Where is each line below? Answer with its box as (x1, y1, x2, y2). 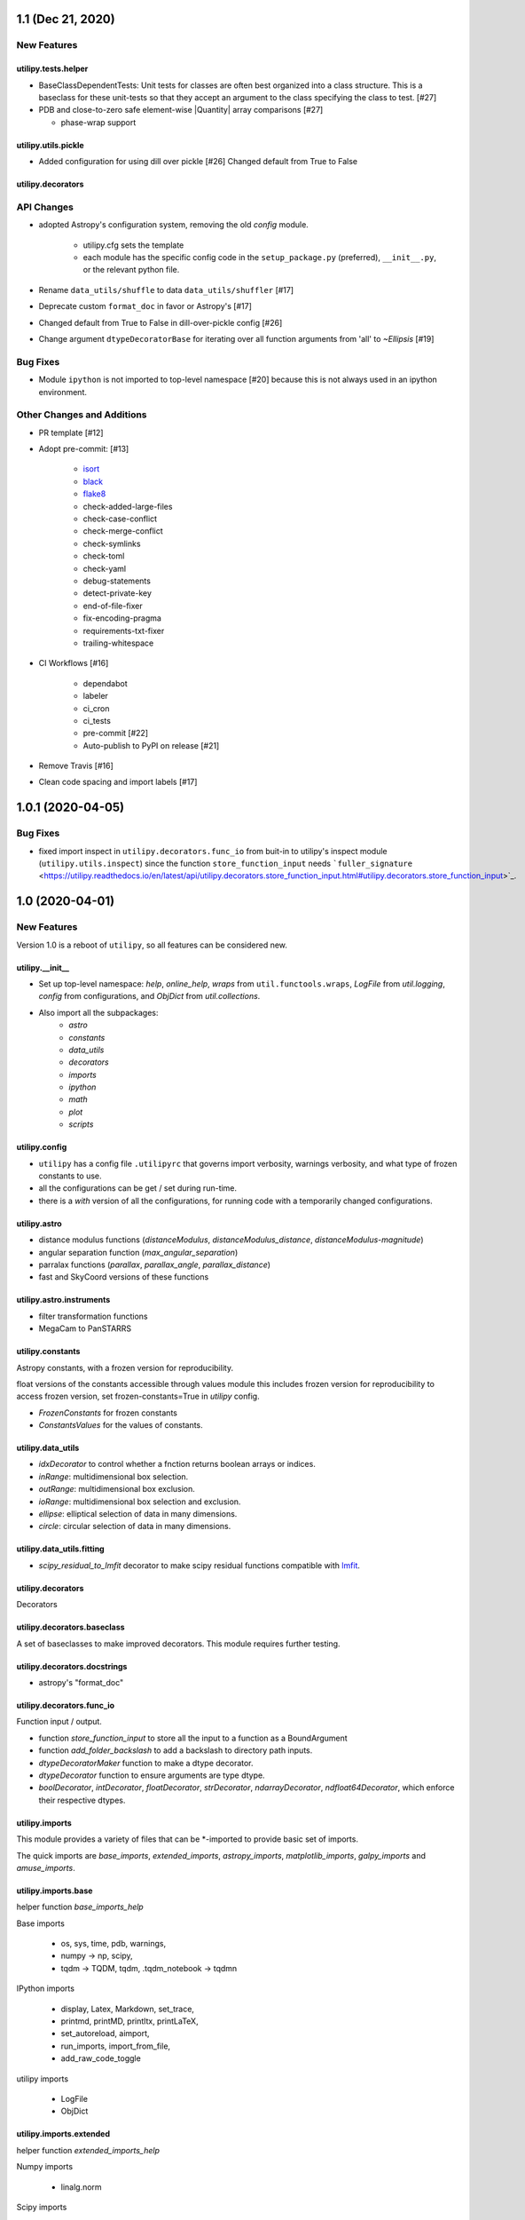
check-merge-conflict (82, 526, 163, 536)
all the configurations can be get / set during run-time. (38, 1183, 238, 1193)
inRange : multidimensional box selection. (38, 1471, 189, 1482)
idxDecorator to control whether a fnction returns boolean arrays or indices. (38, 1459, 317, 1470)
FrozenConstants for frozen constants (38, 1407, 177, 1418)
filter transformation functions (38, 1311, 148, 1321)
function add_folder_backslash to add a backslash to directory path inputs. (38, 1745, 313, 1756)
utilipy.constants (16, 1346, 81, 1357)
